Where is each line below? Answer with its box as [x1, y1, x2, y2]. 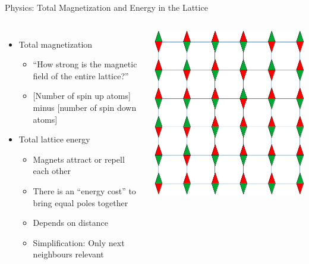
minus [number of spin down [33, 101, 137, 113]
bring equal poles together [33, 196, 128, 209]
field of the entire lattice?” [33, 69, 129, 82]
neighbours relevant [33, 248, 104, 260]
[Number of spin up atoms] [33, 89, 131, 102]
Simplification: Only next [33, 236, 125, 249]
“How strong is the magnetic [33, 58, 137, 70]
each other [33, 164, 71, 177]
